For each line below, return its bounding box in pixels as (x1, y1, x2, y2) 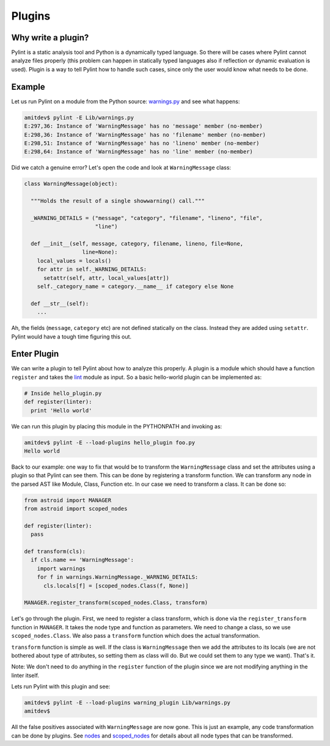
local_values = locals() (37, 257, 112, 264)
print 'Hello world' (31, 407, 92, 414)
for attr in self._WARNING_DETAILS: (37, 266, 147, 273)
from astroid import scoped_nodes (24, 505, 128, 513)
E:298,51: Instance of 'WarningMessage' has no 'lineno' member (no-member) (24, 139, 260, 147)
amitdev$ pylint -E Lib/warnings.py (24, 114, 134, 121)
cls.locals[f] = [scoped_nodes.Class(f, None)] (43, 582, 189, 589)
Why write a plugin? (11, 32, 89, 43)
